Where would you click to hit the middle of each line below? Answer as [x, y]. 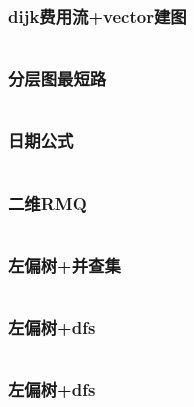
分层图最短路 [57, 78]
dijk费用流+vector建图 [97, 15]
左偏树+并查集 [64, 264]
